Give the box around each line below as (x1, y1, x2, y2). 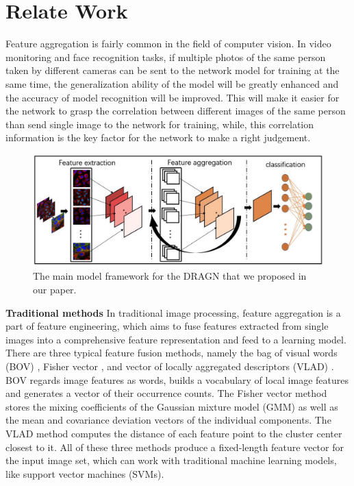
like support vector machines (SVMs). (5, 466, 164, 481)
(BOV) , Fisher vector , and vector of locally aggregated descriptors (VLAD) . (5, 359, 334, 373)
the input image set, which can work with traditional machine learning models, (5, 453, 337, 467)
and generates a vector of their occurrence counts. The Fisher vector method (5, 386, 327, 400)
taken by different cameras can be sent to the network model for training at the (5, 63, 340, 77)
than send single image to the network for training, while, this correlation (5, 117, 314, 131)
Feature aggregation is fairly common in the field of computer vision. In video (5, 36, 331, 51)
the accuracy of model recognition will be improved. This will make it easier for (5, 90, 340, 104)
